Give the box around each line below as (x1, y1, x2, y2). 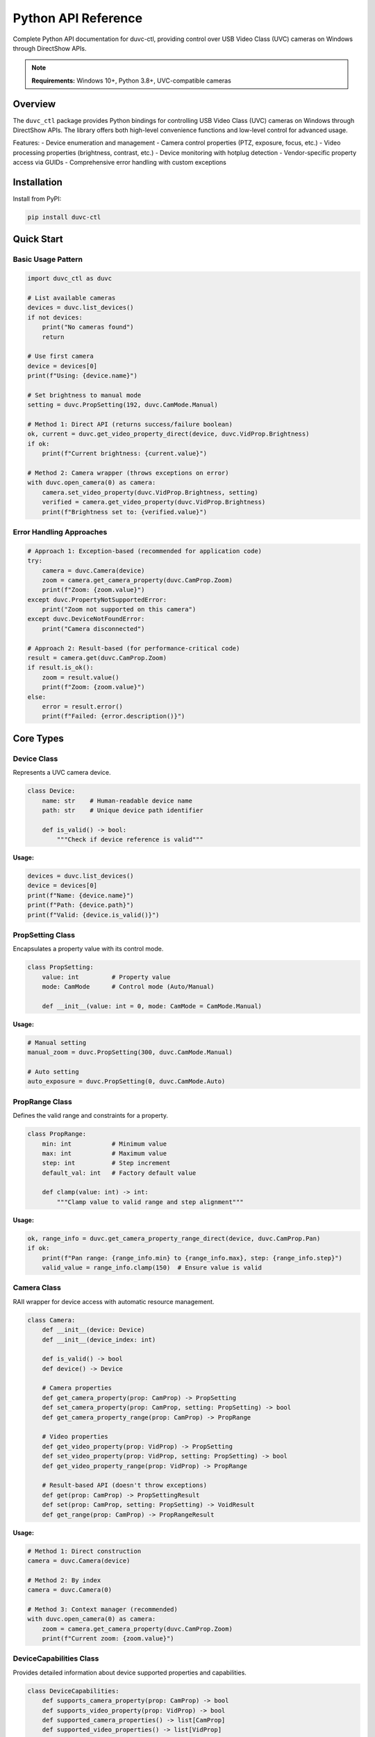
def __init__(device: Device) (42, 1326, 145, 1334)
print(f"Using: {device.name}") (27, 372, 138, 380)
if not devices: (27, 313, 83, 321)
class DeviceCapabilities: (27, 1687, 119, 1695)
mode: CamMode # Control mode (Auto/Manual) (42, 983, 215, 991)
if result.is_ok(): (27, 664, 94, 672)
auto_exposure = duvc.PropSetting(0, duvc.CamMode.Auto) (27, 1078, 226, 1085)
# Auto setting (27, 1068, 79, 1076)
